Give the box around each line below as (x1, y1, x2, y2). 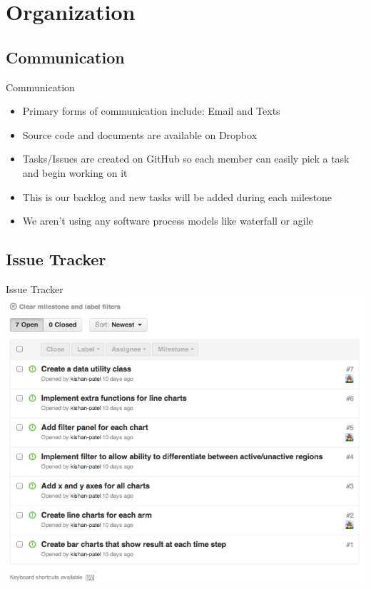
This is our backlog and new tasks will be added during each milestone (22, 189, 332, 204)
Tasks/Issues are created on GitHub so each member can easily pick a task (22, 151, 350, 166)
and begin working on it (22, 165, 128, 180)
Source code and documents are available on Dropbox (22, 127, 258, 142)
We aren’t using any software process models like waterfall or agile (22, 213, 313, 228)
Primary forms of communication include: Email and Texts (22, 103, 280, 118)
